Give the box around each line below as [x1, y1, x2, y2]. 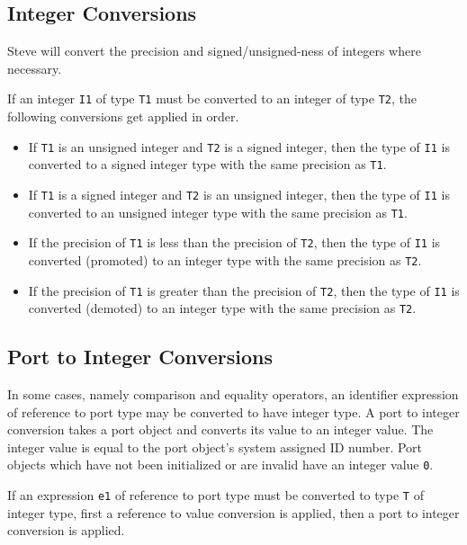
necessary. [7, 58, 62, 77]
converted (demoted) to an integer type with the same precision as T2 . [28, 299, 417, 317]
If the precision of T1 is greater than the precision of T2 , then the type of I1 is [28, 281, 460, 299]
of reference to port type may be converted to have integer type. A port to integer [7, 402, 460, 421]
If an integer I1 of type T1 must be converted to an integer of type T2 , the [7, 89, 417, 108]
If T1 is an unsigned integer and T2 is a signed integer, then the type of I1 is [28, 137, 450, 156]
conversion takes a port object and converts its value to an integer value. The [7, 420, 434, 439]
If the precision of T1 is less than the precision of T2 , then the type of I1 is [28, 233, 441, 252]
